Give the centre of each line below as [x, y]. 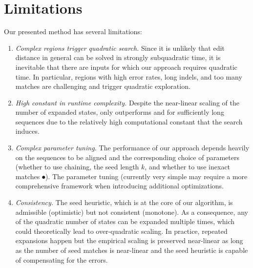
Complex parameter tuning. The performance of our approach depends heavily [132, 148]
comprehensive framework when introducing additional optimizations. [119, 186]
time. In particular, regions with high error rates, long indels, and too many [129, 76]
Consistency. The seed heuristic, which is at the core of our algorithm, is [124, 202]
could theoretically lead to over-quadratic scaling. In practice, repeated [121, 231]
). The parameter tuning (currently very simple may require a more [146, 176]
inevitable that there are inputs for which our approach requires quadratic [126, 67]
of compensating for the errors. [62, 259]
